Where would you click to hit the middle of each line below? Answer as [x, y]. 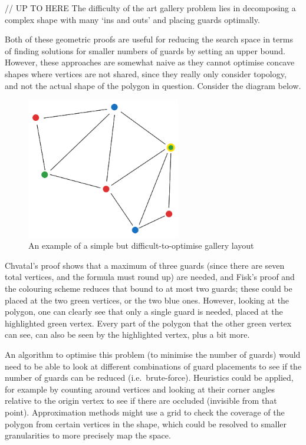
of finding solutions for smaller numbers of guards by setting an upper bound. [145, 50]
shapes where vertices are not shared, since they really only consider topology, [146, 73]
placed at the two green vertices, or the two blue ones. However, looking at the [147, 300]
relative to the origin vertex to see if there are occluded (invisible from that [141, 400]
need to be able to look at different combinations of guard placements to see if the [153, 366]
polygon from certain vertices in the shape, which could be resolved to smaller [146, 423]
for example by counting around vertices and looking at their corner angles [140, 389]
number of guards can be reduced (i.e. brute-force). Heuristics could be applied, [149, 378]
